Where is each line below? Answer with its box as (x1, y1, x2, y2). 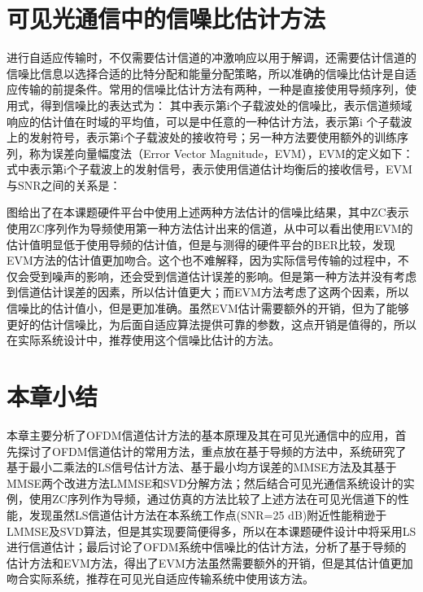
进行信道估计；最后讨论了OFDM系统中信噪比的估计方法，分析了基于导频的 (7, 538, 407, 555)
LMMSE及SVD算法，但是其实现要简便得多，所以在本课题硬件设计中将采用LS (7, 522, 416, 539)
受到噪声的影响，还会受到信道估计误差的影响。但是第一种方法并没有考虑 (28, 267, 416, 284)
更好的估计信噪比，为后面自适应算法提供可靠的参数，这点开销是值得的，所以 (7, 315, 416, 332)
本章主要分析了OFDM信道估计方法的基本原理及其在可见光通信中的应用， (7, 426, 395, 443)
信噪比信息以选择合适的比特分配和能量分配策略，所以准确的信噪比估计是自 (7, 64, 405, 81)
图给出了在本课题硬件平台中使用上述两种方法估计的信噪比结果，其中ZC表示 (7, 204, 409, 221)
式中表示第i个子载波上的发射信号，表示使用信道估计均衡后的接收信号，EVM (7, 160, 412, 178)
